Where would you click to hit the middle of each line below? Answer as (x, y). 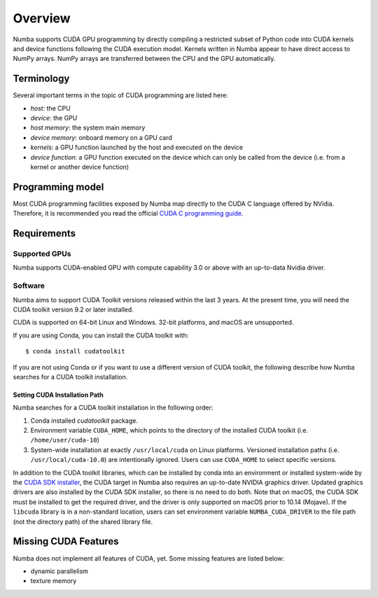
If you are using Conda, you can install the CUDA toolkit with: (101, 335)
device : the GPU (54, 118)
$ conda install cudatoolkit (75, 351)
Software (29, 286)
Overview (42, 18)
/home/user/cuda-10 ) (65, 440)
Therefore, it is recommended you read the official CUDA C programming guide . (128, 213)
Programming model (58, 187)
